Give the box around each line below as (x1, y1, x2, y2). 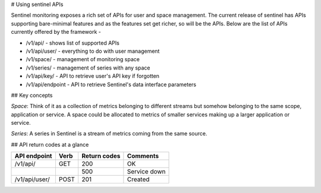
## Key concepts (11, 91, 53, 99)
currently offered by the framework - (11, 29, 101, 36)
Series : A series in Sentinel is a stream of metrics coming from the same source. (11, 130, 207, 137)
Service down (127, 167, 166, 176)
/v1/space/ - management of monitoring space (26, 56, 140, 63)
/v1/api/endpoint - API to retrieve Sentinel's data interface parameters (26, 81, 196, 88)
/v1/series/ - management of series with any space (26, 64, 150, 71)
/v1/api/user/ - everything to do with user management (26, 48, 160, 55)
